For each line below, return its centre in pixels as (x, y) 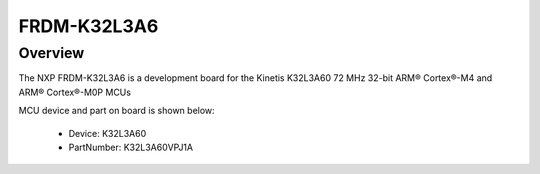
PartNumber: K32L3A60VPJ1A (131, 147)
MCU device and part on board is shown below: (116, 111)
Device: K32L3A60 (107, 133)
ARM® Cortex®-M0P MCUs (75, 92)
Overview (51, 53)
